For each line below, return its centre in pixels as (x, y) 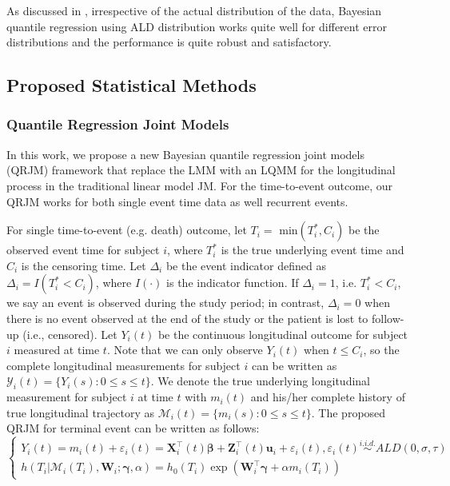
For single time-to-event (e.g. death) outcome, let (127, 230)
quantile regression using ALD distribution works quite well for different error (197, 26)
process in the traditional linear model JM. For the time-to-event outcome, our (199, 185)
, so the (381, 350)
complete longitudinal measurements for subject (123, 365)
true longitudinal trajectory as (80, 412)
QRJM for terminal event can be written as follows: (133, 428)
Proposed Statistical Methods (131, 85)
